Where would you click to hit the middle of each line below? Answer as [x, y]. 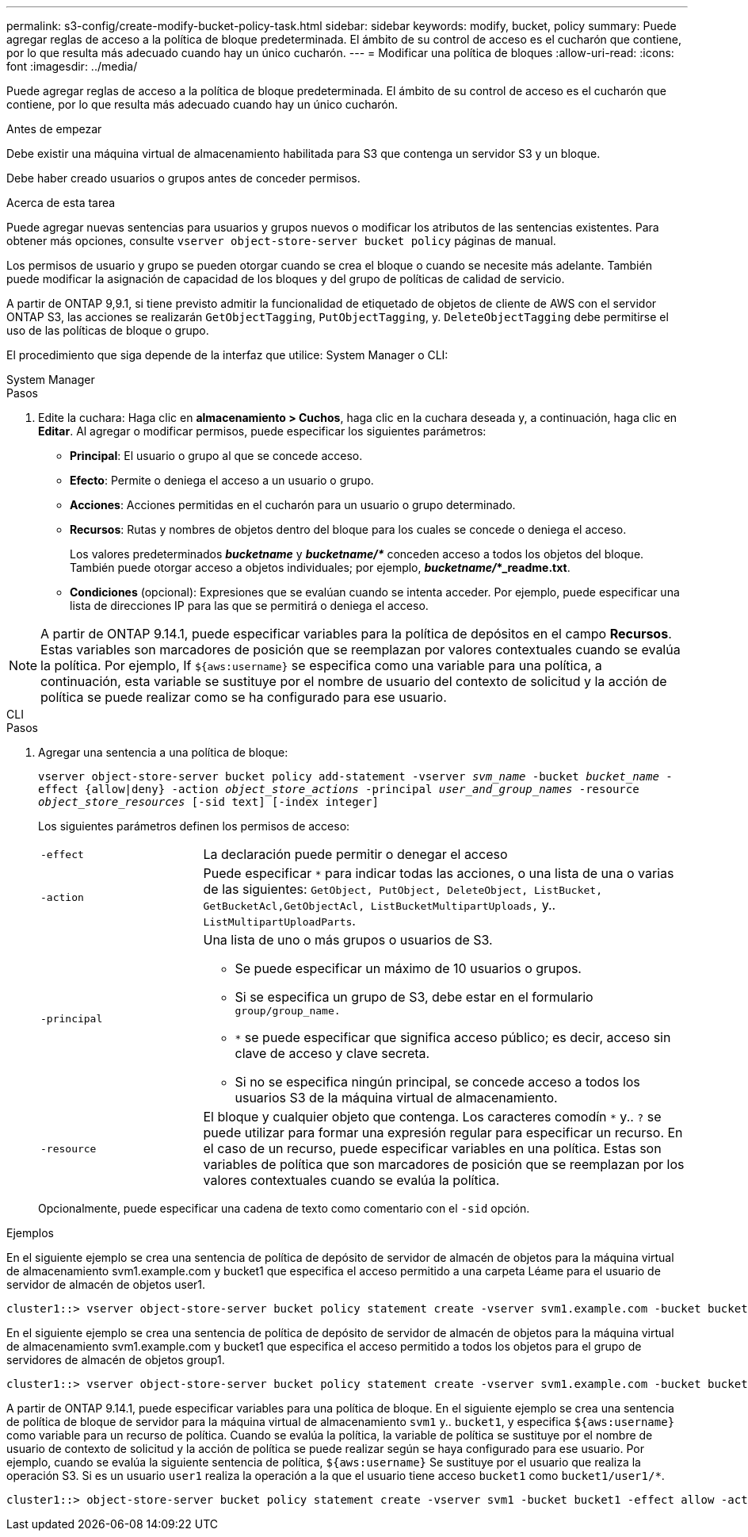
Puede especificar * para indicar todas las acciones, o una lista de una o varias [439, 873]
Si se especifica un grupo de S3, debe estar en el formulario [414, 997]
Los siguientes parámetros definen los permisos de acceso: [194, 826]
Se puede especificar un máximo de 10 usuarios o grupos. [408, 968]
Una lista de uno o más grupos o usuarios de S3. [348, 940]
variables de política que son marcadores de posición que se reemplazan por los [444, 1164]
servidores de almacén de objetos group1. [116, 1360]
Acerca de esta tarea [61, 203]
